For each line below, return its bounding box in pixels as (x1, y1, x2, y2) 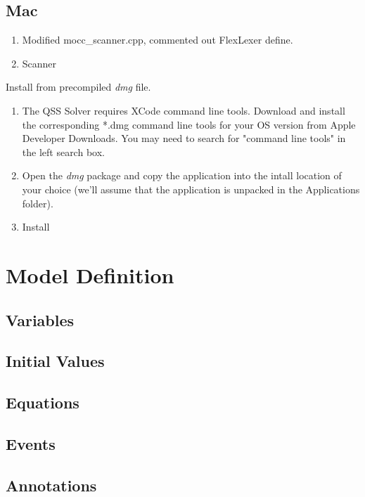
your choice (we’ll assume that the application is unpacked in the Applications (22, 181, 360, 196)
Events (6, 432, 56, 454)
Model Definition (6, 260, 174, 289)
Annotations (6, 474, 97, 496)
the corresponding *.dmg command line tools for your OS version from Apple (22, 117, 356, 131)
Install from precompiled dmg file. (6, 79, 151, 94)
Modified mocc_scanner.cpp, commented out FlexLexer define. (22, 32, 293, 47)
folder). (22, 195, 53, 210)
